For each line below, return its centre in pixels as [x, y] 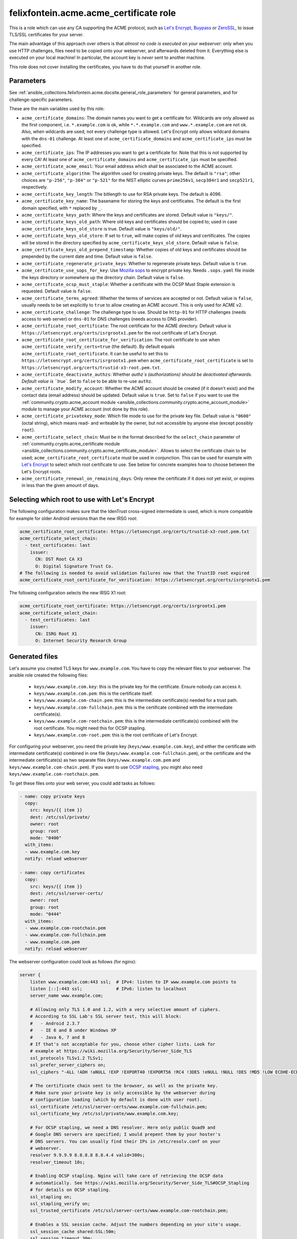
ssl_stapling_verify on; [60, 1204]
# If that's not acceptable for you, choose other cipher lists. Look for [123, 1044]
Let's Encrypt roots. [42, 471]
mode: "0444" [46, 914]
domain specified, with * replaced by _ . [62, 208]
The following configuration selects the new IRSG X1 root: [68, 593]
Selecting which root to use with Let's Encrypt [82, 500]
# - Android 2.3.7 [55, 1023]
